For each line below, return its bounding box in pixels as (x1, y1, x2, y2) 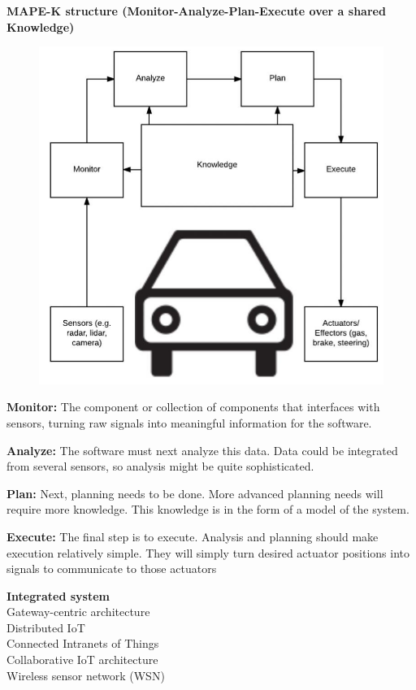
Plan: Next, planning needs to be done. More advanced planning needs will (6, 484, 383, 501)
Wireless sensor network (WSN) (6, 666, 165, 683)
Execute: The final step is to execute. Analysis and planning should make (6, 527, 379, 545)
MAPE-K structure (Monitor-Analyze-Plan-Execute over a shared (6, 2, 386, 19)
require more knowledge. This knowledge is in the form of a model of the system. (6, 501, 409, 518)
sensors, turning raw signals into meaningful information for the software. (6, 414, 372, 431)
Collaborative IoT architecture (6, 651, 158, 668)
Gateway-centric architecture (6, 603, 150, 620)
